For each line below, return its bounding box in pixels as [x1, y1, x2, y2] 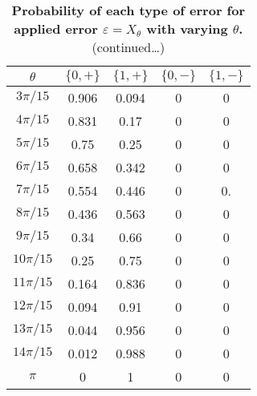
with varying [146, 19, 228, 38]
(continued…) [92, 38, 165, 56]
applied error [14, 19, 98, 38]
